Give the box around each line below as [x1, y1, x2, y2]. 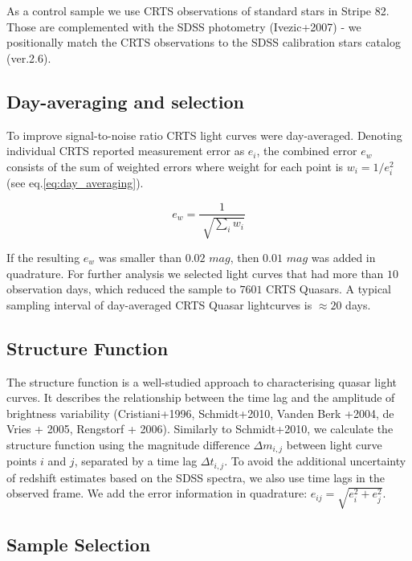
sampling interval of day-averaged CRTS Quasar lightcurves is [6, 296, 312, 313]
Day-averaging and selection [6, 88, 244, 113]
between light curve [286, 436, 382, 452]
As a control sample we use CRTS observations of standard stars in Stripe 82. [6, 2, 390, 18]
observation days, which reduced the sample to [6, 280, 236, 297]
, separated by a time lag [74, 452, 198, 469]
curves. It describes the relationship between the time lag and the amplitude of [6, 389, 395, 406]
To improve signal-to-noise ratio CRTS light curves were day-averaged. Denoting [6, 126, 402, 143]
